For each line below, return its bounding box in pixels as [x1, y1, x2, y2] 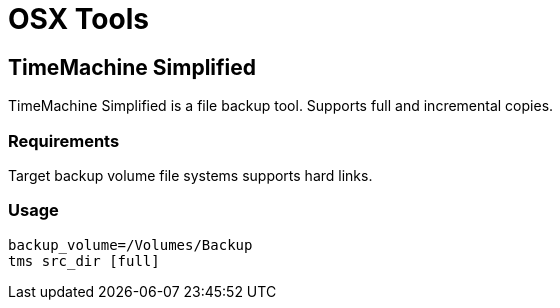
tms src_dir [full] [8, 252, 160, 269]
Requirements [8, 130, 120, 151]
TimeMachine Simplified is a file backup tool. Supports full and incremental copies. [8, 97, 554, 115]
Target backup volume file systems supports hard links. [8, 166, 373, 184]
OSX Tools [8, 2, 149, 36]
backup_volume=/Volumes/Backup [8, 236, 253, 253]
